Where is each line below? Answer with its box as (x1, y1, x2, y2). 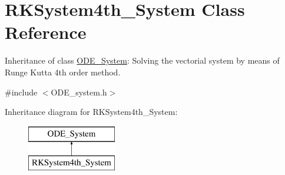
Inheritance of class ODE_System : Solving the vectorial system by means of (5, 54, 280, 67)
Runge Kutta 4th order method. (5, 65, 121, 78)
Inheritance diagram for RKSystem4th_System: (5, 105, 178, 118)
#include (5, 85, 38, 98)
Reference (5, 20, 87, 44)
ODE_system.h (51, 85, 107, 98)
